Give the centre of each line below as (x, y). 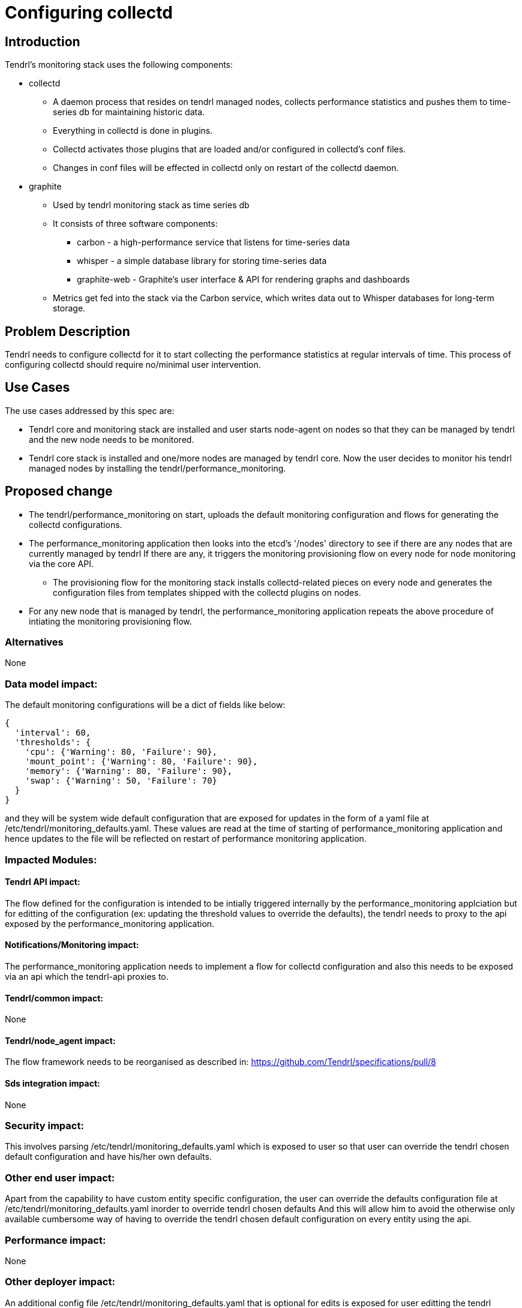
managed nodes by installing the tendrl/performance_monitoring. (157, 468)
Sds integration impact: (52, 1084)
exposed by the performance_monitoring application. (110, 923)
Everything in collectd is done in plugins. (133, 131)
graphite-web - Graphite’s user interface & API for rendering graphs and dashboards (243, 280)
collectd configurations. (76, 524)
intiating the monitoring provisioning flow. (110, 621)
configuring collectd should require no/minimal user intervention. (133, 365)
